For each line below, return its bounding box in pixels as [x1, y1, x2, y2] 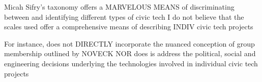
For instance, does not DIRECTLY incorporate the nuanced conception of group [4, 38, 255, 49]
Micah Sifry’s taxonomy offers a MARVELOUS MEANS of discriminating [4, 2, 235, 12]
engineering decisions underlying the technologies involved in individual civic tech [4, 58, 258, 68]
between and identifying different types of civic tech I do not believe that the [4, 11, 244, 22]
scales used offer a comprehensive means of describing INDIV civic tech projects [4, 21, 253, 32]
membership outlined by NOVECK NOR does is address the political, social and [4, 48, 256, 59]
